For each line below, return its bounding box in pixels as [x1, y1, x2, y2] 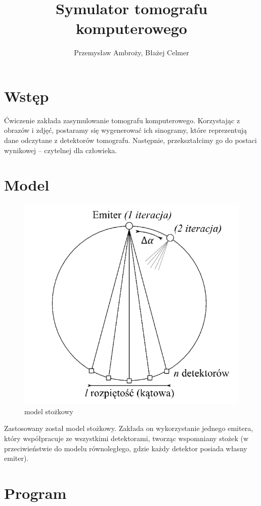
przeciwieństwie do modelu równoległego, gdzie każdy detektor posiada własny [4, 443, 247, 453]
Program [4, 482, 67, 503]
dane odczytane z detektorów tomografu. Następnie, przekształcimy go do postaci [4, 135, 257, 146]
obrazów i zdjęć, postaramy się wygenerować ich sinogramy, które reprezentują [4, 125, 247, 135]
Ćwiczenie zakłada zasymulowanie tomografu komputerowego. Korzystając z [4, 115, 240, 125]
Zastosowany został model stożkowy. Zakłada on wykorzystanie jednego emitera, [4, 423, 253, 433]
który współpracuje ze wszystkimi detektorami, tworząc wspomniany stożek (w [4, 433, 249, 444]
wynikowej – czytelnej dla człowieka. [4, 144, 117, 155]
